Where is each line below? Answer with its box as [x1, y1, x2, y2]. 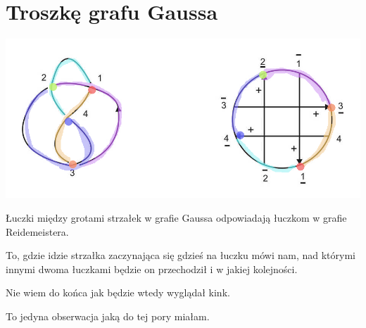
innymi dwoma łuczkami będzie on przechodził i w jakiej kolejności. [6, 261, 298, 276]
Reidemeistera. [6, 224, 69, 239]
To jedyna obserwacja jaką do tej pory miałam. [6, 308, 210, 323]
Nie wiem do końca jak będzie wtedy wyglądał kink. [6, 285, 230, 300]
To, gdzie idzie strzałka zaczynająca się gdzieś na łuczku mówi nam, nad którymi [6, 248, 355, 263]
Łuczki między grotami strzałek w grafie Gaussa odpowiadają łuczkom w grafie [6, 210, 347, 225]
